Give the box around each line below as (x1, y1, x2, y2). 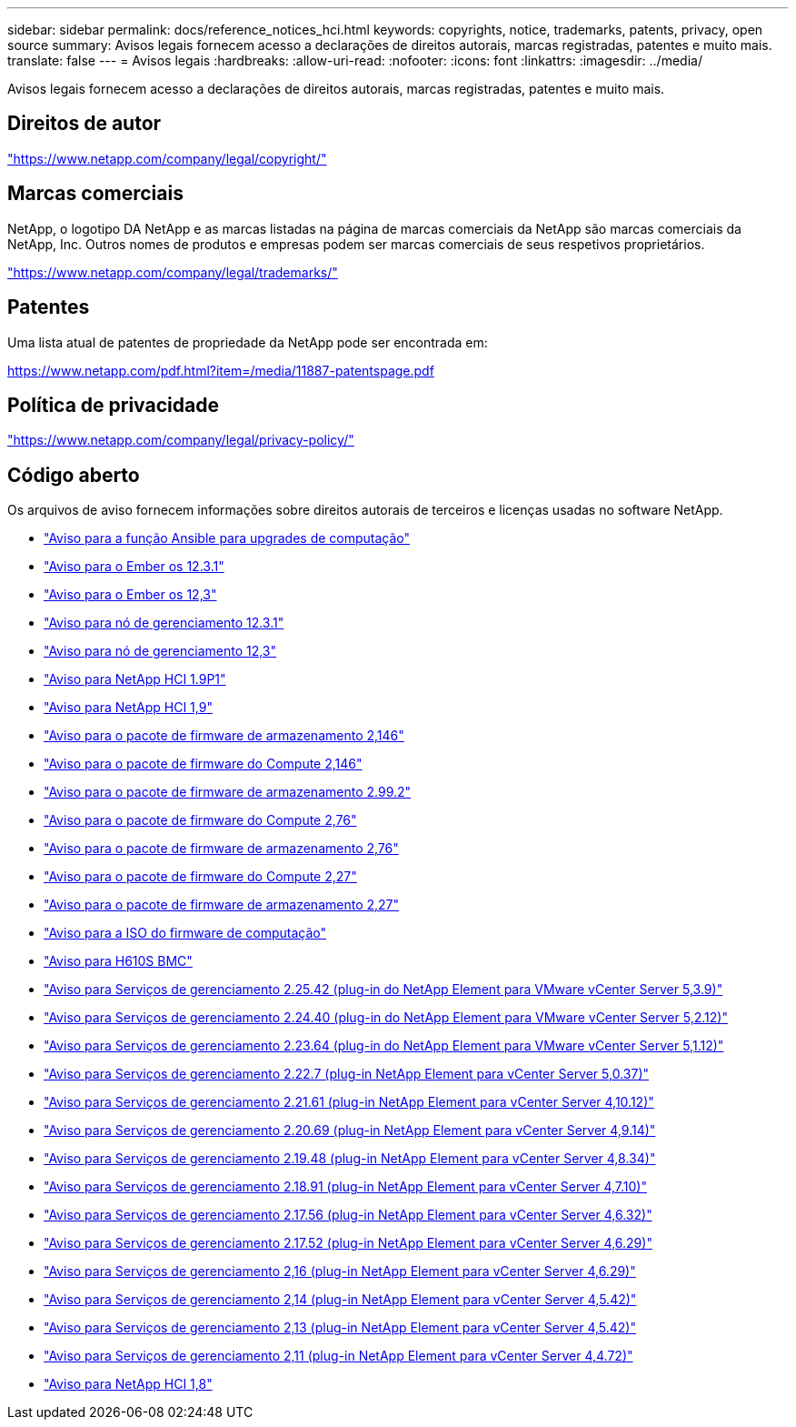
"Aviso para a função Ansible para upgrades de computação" (44, 530, 411, 547)
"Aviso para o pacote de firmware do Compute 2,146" (44, 756, 363, 772)
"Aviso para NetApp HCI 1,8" (44, 1376, 213, 1392)
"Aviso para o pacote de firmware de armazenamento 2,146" (44, 728, 404, 744)
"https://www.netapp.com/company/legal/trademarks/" (7, 264, 338, 280)
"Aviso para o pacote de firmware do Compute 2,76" (44, 812, 357, 829)
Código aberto (7, 463, 140, 487)
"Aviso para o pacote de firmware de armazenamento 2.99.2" (44, 784, 412, 800)
